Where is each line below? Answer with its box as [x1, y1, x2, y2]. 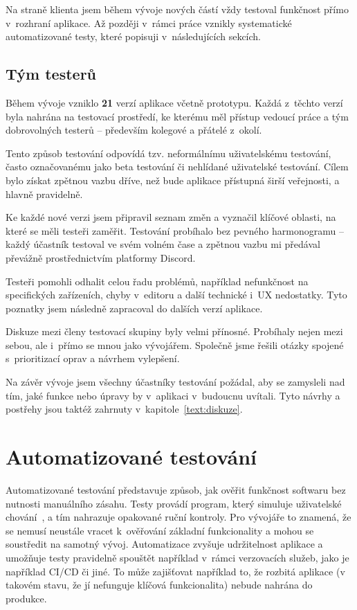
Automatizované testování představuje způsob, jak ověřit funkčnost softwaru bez [6, 482, 346, 496]
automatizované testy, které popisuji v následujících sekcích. [6, 29, 262, 44]
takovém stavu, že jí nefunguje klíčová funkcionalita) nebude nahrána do [6, 577, 313, 592]
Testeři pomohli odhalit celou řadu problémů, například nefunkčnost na [6, 273, 309, 288]
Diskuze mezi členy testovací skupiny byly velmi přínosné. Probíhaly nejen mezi [6, 324, 343, 339]
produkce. [6, 591, 47, 605]
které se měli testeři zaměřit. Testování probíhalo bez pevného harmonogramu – [6, 223, 344, 237]
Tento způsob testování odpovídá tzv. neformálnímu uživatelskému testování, [6, 145, 331, 160]
